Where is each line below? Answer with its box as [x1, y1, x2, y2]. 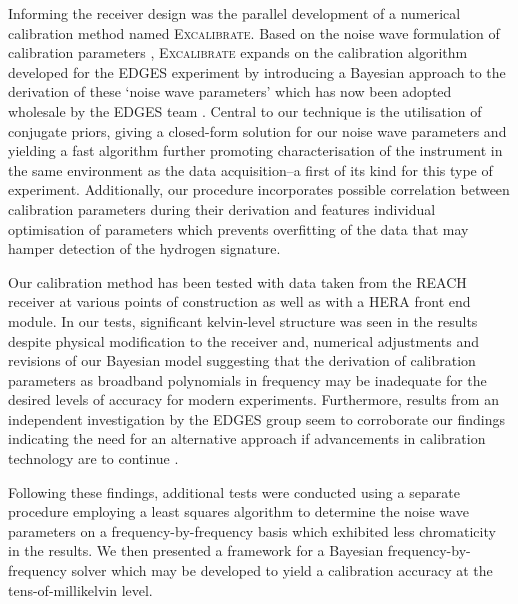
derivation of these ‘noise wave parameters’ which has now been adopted [8, 81, 452, 102]
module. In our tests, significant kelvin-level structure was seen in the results [8, 310, 478, 331]
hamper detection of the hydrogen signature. [8, 238, 281, 259]
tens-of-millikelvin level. [8, 579, 153, 600]
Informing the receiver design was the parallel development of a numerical [8, 3, 461, 23]
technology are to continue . [8, 448, 179, 469]
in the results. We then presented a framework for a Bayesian [8, 540, 384, 561]
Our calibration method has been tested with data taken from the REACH [8, 271, 467, 292]
